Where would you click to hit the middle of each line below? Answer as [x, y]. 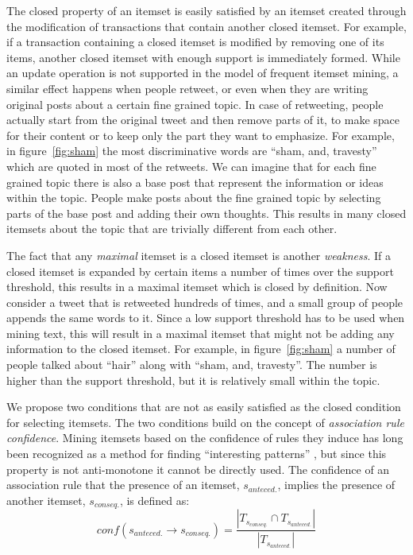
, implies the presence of [336, 485]
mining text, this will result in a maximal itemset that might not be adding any [201, 333]
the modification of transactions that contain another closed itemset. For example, [206, 26]
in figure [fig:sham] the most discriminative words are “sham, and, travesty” [192, 151]
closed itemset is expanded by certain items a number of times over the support [200, 271]
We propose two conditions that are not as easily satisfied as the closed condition [204, 407]
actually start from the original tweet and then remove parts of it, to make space [203, 120]
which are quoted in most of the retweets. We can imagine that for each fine [191, 166]
